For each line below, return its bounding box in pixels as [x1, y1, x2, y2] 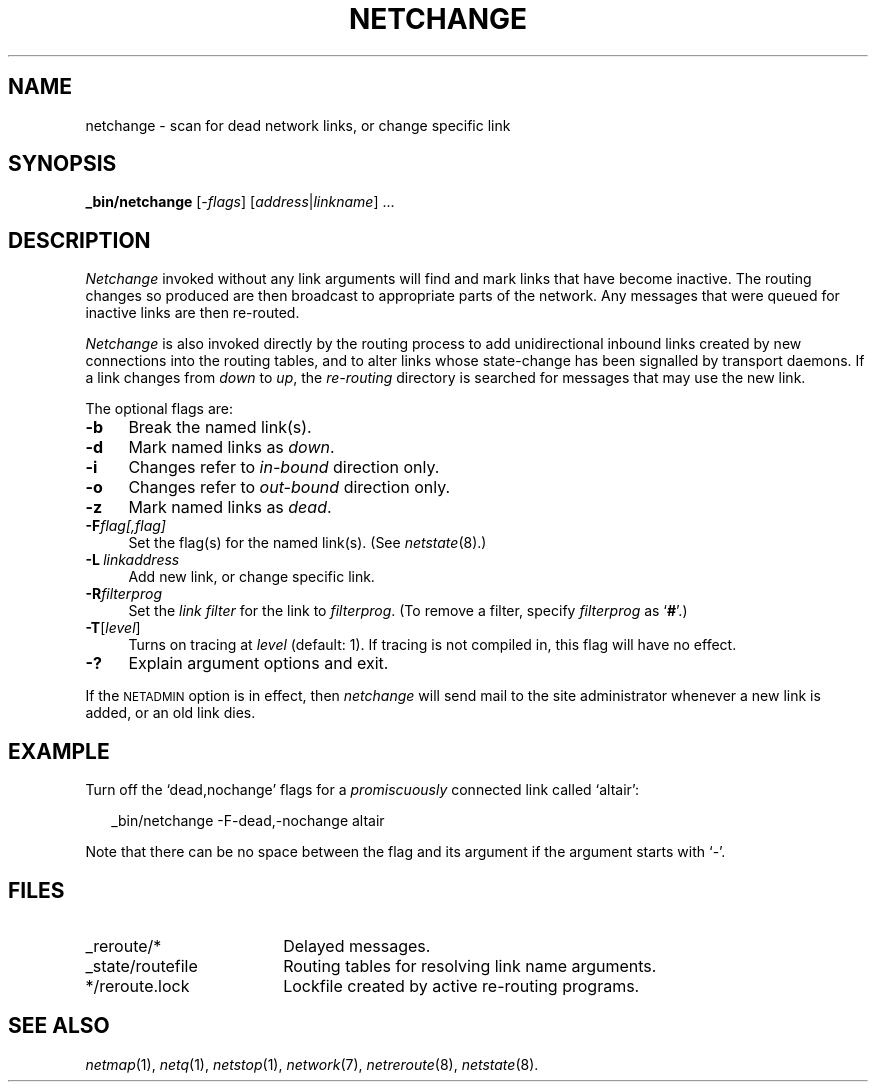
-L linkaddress [85, 551, 180, 569]
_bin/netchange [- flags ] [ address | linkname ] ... [85, 193, 395, 211]
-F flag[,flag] [85, 517, 166, 535]
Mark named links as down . [128, 437, 335, 458]
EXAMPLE [8, 738, 110, 764]
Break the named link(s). [128, 417, 312, 438]
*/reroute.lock [85, 975, 190, 996]
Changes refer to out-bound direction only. [128, 477, 451, 498]
